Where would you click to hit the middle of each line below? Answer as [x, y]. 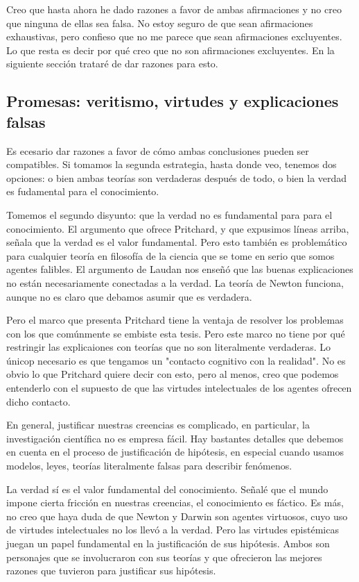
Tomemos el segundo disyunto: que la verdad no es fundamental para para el [169, 214]
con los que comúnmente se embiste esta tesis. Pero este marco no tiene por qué [176, 333]
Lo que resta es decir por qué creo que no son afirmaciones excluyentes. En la [170, 50]
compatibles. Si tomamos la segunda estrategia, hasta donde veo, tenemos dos [172, 164]
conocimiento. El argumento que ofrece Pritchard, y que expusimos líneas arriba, [178, 228]
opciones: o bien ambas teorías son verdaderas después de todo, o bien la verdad [177, 177]
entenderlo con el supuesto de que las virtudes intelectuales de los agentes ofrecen [179, 388]
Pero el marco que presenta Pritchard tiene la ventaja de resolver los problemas [175, 320]
